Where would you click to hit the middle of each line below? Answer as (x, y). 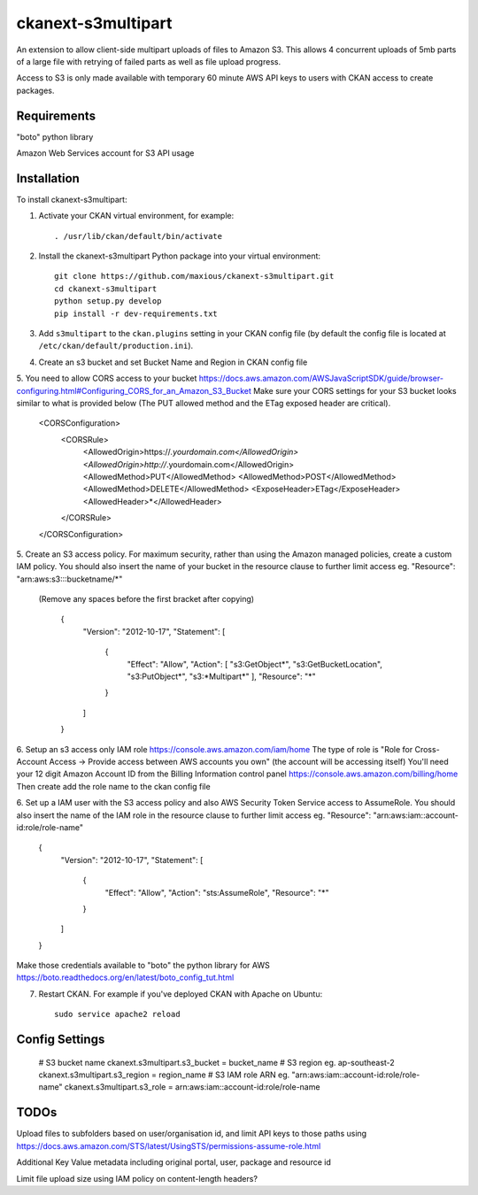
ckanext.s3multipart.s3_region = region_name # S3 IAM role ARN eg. (164, 1075)
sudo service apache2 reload (117, 1014)
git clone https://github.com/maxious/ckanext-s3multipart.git (194, 276)
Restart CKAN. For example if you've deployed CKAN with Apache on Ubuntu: (181, 994)
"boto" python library (55, 136)
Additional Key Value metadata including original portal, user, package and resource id (174, 1162)
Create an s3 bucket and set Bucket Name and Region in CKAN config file (173, 362)
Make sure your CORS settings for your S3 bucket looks (355, 390)
